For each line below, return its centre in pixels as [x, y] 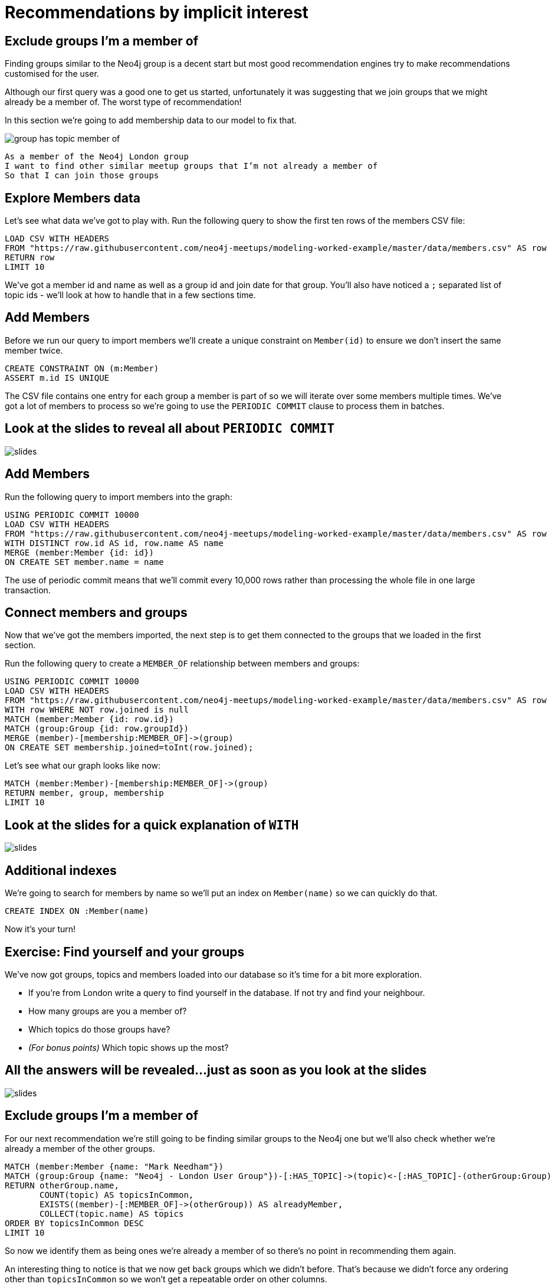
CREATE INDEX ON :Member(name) [77, 911]
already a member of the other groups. [80, 1148]
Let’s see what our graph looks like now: [83, 766]
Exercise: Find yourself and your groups [125, 952]
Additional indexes [61, 870]
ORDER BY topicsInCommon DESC [75, 1223]
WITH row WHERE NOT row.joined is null [97, 710]
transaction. [28, 590]
